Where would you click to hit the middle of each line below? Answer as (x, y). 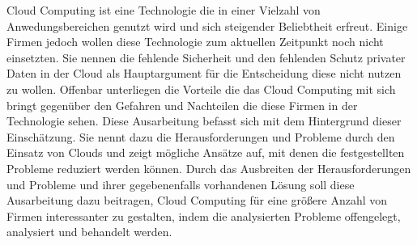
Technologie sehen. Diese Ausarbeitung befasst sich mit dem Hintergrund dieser (204, 121)
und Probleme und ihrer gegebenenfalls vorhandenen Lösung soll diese (181, 184)
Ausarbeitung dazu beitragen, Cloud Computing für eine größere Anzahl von (197, 200)
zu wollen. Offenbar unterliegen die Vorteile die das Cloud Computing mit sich (201, 89)
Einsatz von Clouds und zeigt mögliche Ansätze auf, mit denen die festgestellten (206, 152)
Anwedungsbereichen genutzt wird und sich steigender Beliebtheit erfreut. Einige (207, 25)
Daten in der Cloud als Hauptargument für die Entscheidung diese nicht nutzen (204, 73)
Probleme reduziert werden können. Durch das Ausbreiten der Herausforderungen (209, 168)
